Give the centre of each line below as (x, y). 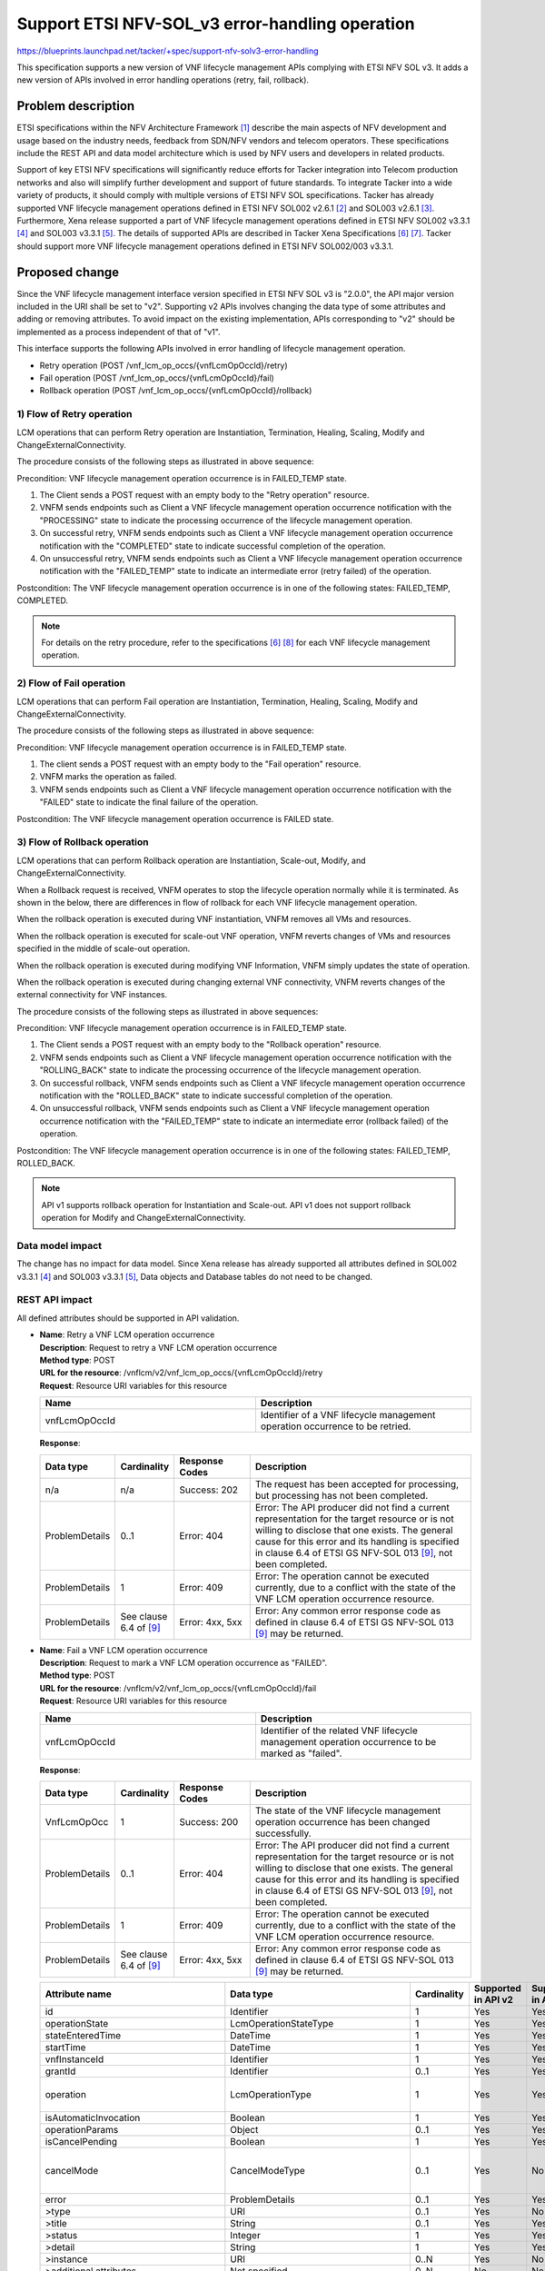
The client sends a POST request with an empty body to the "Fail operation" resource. (200, 764)
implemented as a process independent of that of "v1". (119, 332)
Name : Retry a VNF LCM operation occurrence (127, 1334)
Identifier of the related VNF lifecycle (339, 1731)
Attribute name (79, 1994)
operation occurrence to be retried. (336, 1426)
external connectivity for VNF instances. (92, 995)
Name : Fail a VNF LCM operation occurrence (124, 1650)
